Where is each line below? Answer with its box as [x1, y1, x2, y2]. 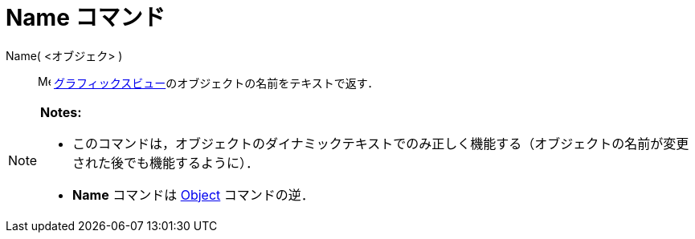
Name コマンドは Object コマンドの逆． [72, 186, 314, 203]
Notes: [40, 103, 82, 120]
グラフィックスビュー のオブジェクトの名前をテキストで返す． [53, 75, 379, 90]
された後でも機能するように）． [72, 154, 260, 171]
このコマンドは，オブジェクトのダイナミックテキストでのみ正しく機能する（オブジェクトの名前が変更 [72, 135, 689, 152]
